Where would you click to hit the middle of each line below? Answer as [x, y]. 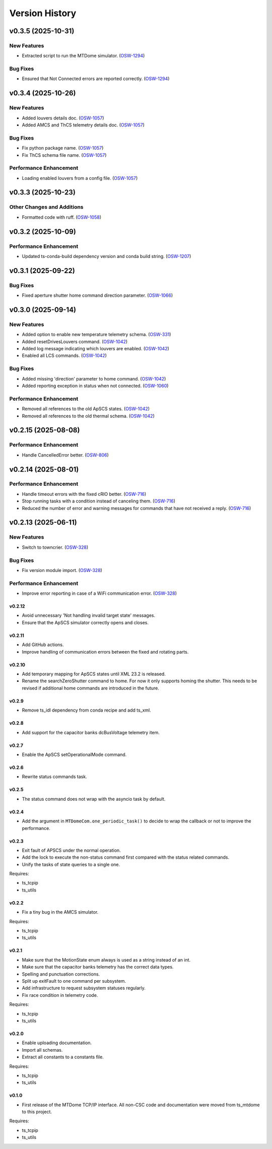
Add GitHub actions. [43, 645]
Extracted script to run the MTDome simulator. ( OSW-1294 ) [83, 56]
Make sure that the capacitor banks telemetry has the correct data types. [98, 967]
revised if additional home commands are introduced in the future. [91, 688]
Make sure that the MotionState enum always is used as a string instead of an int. [106, 960]
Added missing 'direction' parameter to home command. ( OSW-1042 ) [94, 378]
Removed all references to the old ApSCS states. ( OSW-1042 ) [86, 409]
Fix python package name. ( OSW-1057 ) [63, 148]
